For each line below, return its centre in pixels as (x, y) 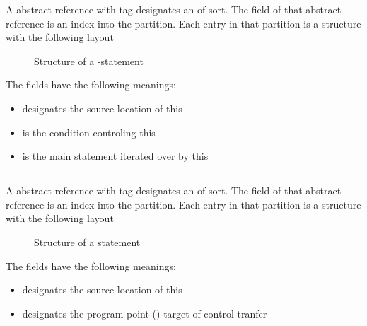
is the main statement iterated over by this (115, 156)
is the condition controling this (89, 132)
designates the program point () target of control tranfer (145, 313)
